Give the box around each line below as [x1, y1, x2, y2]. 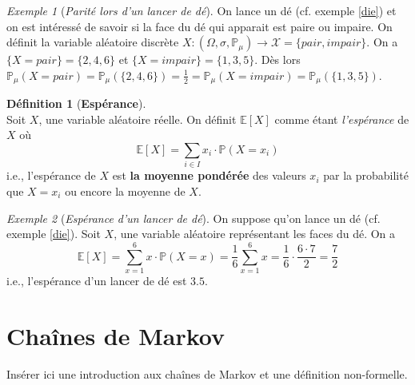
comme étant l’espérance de [274, 110, 409, 127]
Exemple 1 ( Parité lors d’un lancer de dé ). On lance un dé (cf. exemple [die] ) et [6, 2, 397, 18]
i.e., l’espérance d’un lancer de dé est [6, 272, 187, 288]
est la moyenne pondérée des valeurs [112, 167, 306, 184]
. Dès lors [254, 51, 301, 68]
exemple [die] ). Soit [6, 225, 101, 242]
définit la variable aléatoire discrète [6, 34, 179, 50]
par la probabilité [323, 167, 409, 184]
